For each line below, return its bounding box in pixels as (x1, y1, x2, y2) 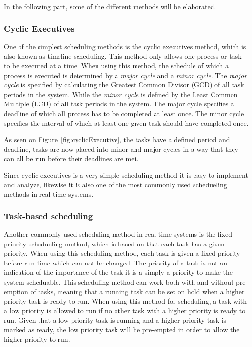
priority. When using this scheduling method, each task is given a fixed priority (4, 248, 240, 258)
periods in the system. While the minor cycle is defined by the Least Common (4, 89, 238, 99)
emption (4, 286, 28, 296)
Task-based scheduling (4, 209, 93, 222)
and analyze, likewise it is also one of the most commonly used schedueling (4, 179, 227, 189)
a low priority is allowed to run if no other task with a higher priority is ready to (4, 305, 246, 315)
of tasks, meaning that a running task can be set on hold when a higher (30, 286, 245, 296)
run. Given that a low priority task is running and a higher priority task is (4, 315, 227, 325)
